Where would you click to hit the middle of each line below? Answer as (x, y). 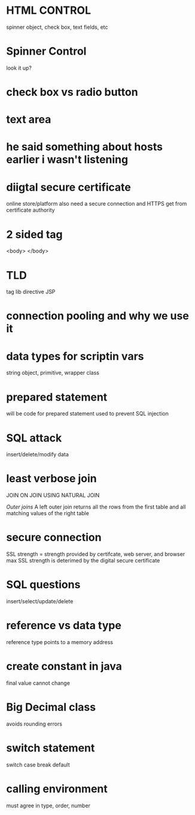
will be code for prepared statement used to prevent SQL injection (87, 414)
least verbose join (51, 479)
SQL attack (34, 438)
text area (29, 120)
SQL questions (43, 585)
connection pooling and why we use (98, 316)
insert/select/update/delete (40, 602)
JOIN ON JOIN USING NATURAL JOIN (53, 495)
